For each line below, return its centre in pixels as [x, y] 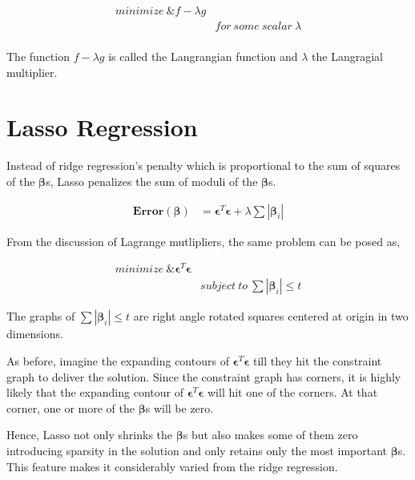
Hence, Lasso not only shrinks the [90, 435]
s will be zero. [179, 407]
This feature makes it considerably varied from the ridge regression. [172, 466]
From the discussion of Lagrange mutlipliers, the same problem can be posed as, [203, 241]
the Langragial [347, 56]
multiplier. [32, 72]
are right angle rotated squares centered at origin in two [271, 316]
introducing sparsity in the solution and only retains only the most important [197, 450]
